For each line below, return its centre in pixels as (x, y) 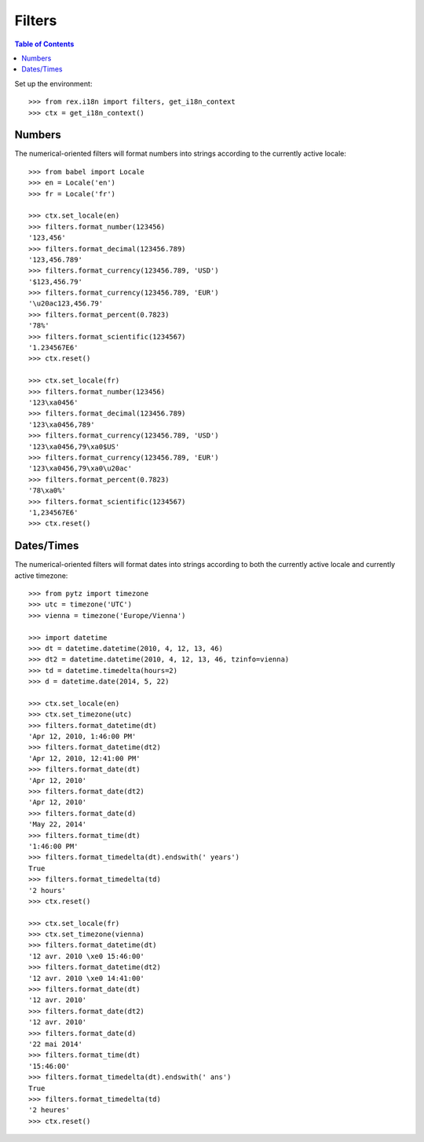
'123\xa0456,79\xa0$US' (74, 447)
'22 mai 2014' (55, 1044)
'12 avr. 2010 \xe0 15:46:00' (87, 956)
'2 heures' (49, 1110)
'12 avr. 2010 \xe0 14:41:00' (87, 978)
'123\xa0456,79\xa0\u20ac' (80, 469)
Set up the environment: (53, 83)
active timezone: (41, 575)
